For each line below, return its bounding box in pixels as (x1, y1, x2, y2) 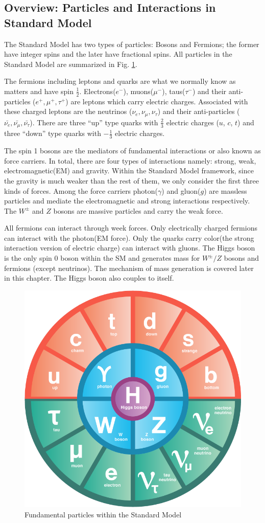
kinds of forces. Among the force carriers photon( (4, 185, 158, 196)
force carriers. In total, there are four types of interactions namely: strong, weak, (4, 155, 256, 166)
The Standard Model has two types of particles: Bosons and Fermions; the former (4, 38, 259, 49)
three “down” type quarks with (4, 128, 101, 139)
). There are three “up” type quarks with (30, 117, 158, 127)
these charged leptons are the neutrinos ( (4, 106, 132, 117)
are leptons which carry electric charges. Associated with (70, 96, 248, 106)
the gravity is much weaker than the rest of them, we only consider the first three (4, 175, 259, 186)
